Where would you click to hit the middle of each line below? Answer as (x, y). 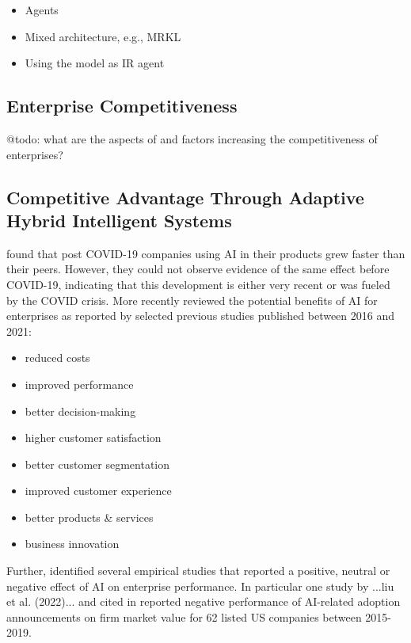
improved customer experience (98, 491)
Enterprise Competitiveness (122, 106)
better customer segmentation (97, 464)
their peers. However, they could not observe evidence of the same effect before (198, 269)
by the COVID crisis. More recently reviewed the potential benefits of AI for (192, 300)
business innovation (72, 544)
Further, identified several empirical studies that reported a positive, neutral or (198, 571)
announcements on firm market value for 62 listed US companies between (184, 616)
